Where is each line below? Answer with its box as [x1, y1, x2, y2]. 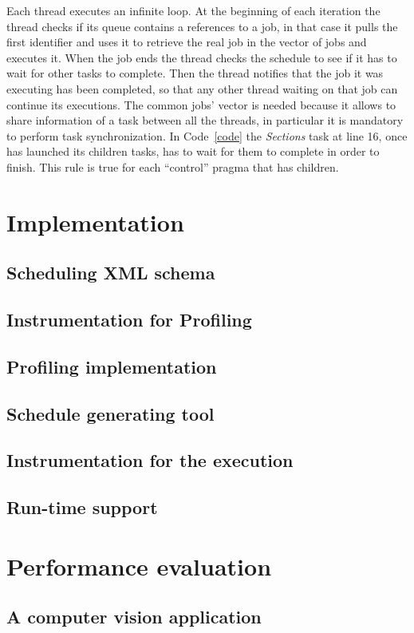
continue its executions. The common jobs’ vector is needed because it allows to [6, 96, 396, 113]
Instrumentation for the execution [6, 448, 294, 473]
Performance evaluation [6, 549, 272, 582]
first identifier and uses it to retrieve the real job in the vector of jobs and [6, 34, 367, 50]
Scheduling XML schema [6, 260, 215, 285]
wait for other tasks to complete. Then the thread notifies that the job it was [6, 65, 384, 81]
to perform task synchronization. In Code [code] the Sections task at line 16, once [6, 127, 408, 144]
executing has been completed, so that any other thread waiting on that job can [6, 80, 398, 97]
